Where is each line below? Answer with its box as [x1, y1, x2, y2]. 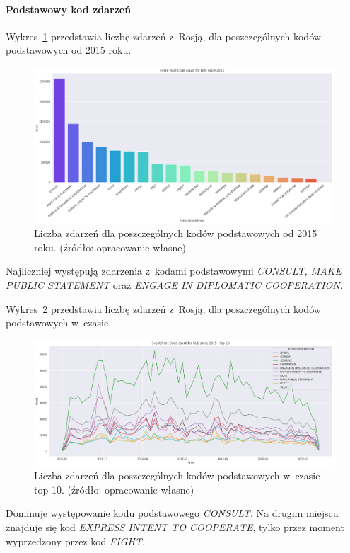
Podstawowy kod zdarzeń [6, 1, 132, 16]
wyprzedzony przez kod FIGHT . [6, 533, 145, 548]
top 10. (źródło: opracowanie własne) [34, 481, 194, 496]
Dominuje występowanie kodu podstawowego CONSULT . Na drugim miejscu [6, 506, 339, 520]
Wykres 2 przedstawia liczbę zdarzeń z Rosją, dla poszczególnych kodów [6, 301, 321, 316]
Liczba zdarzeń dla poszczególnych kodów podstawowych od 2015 [34, 226, 317, 241]
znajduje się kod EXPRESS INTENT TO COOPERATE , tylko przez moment [6, 520, 344, 534]
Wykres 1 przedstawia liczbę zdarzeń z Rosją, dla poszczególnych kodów [6, 28, 321, 43]
